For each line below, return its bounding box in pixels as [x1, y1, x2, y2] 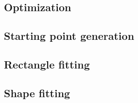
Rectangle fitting [4, 56, 90, 71]
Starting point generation [4, 28, 135, 43]
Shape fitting [4, 85, 70, 100]
